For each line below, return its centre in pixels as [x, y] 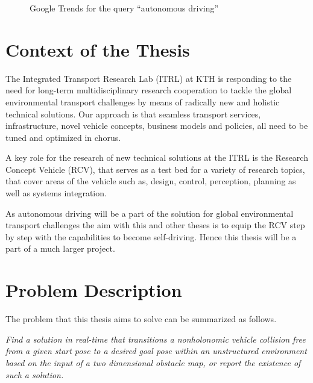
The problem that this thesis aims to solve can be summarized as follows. [141, 319]
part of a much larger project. [60, 248]
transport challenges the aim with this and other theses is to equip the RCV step [155, 225]
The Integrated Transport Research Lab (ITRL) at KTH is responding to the [149, 78]
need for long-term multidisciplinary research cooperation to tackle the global [149, 90]
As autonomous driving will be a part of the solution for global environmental [150, 213]
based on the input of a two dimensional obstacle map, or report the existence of [153, 362]
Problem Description [94, 290]
